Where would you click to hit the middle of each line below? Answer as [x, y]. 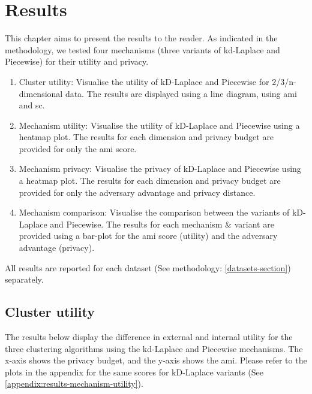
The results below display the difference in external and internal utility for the [149, 337]
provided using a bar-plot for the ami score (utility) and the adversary [148, 236]
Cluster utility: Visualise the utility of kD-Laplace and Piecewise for [144, 81]
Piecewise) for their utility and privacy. [77, 61]
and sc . [32, 105]
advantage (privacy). [57, 248]
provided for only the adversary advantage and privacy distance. [137, 192]
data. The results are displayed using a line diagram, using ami [181, 93]
